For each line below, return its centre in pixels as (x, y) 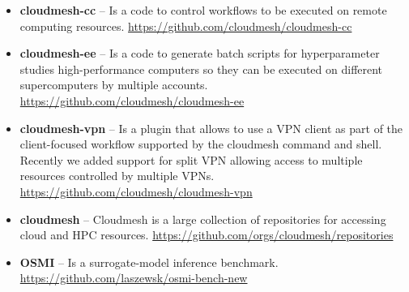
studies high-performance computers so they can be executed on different (201, 69)
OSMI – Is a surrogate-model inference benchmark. (149, 262)
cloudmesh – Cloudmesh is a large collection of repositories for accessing (203, 219)
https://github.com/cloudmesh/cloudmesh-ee (132, 100)
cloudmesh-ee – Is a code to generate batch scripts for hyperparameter (200, 53)
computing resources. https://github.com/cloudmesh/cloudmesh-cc (186, 26)
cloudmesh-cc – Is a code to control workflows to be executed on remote (203, 10)
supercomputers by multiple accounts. (114, 85)
